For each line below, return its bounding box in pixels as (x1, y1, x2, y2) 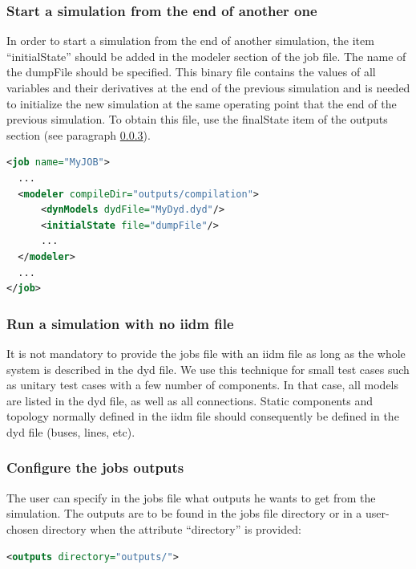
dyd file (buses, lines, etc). (6, 423, 135, 440)
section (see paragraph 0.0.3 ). (6, 126, 151, 143)
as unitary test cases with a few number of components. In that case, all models (6, 376, 399, 393)
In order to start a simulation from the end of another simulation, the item (6, 32, 374, 49)
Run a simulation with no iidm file (6, 313, 234, 333)
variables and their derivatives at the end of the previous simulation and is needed (6, 79, 410, 96)
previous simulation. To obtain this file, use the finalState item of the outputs (6, 111, 388, 128)
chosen (6, 520, 39, 537)
